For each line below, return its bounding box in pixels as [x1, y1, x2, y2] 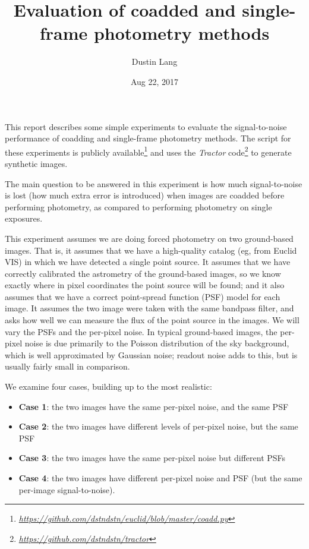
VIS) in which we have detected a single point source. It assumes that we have [5, 255, 291, 268]
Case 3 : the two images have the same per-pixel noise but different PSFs [18, 452, 286, 464]
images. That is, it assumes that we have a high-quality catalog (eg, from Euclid [5, 244, 297, 256]
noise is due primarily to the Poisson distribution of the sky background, [24, 337, 289, 349]
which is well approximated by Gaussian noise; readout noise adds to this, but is [5, 348, 298, 361]
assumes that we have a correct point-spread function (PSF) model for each [5, 290, 280, 302]
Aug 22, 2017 [130, 75, 179, 87]
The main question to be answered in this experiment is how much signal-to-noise [5, 177, 302, 190]
